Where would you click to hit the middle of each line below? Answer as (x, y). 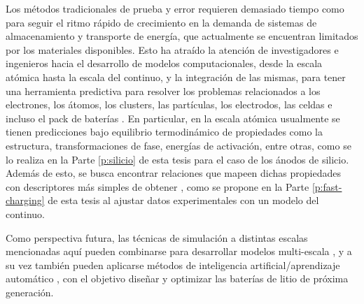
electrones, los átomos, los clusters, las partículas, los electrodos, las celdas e (169, 104)
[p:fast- (327, 186)
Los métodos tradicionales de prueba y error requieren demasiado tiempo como (175, 8)
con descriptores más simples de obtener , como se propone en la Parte (157, 186)
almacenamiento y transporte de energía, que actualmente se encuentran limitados (182, 36)
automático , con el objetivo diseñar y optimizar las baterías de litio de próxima (177, 278)
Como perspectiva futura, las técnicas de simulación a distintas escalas (157, 237)
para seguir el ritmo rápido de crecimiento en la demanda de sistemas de (161, 22)
